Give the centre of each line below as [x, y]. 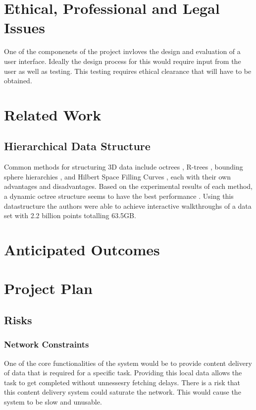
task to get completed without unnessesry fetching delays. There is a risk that [122, 382]
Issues [25, 28]
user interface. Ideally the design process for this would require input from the [123, 61]
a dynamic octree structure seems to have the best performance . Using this [119, 196]
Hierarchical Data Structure [77, 146]
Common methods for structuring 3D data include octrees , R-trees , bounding [124, 167]
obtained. [18, 81]
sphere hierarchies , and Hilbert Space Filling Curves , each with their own [118, 176]
